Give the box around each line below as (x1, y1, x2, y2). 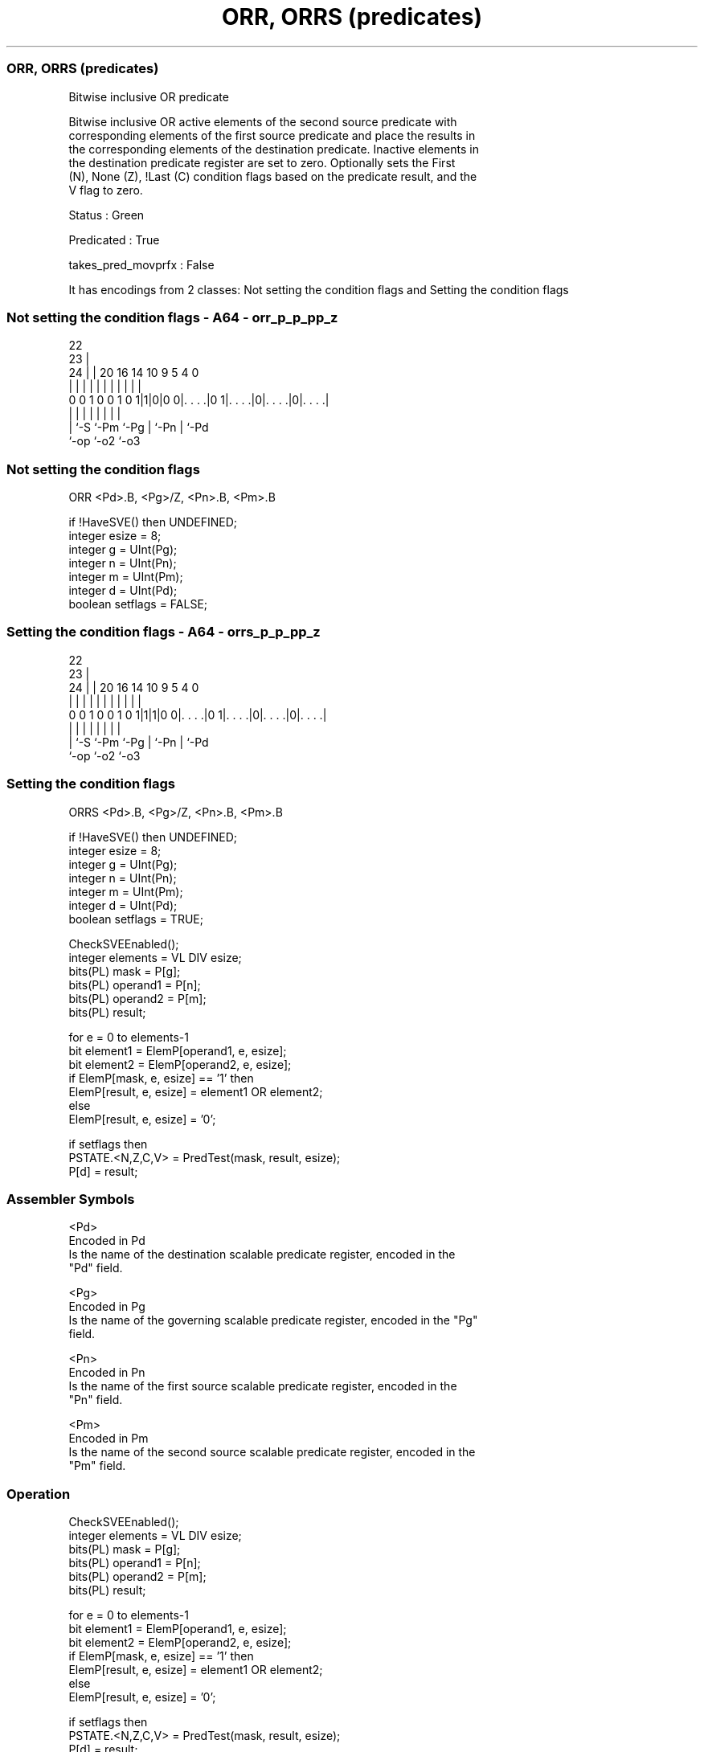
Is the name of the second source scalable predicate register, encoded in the (68, 1445, 476, 1459)
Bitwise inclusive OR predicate (68, 89, 229, 104)
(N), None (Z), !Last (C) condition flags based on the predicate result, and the (68, 169, 477, 183)
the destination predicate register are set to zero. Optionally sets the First (68, 155, 456, 170)
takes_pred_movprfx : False (68, 257, 215, 272)
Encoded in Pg (68, 1300, 145, 1314)
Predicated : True (68, 232, 160, 247)
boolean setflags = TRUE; (68, 911, 203, 926)
